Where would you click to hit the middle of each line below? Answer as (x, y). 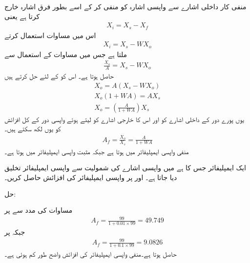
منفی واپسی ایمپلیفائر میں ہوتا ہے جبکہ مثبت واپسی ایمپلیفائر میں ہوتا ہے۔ (97, 151)
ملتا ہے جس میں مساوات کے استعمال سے (66, 54)
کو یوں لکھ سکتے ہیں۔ (33, 129)
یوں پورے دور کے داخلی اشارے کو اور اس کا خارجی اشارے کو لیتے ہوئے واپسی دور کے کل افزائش (124, 119)
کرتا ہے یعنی (22, 16)
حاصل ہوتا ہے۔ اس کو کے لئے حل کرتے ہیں (59, 75)
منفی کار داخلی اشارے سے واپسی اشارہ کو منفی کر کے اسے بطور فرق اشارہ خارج (125, 6)
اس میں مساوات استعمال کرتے (50, 35)
